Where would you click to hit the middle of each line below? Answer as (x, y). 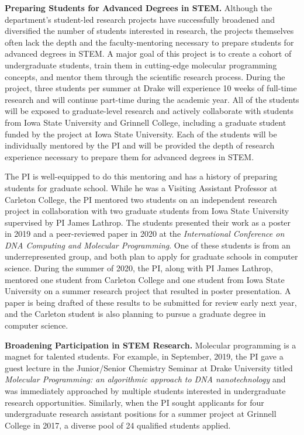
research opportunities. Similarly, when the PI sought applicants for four (134, 402)
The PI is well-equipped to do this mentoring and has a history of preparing (141, 176)
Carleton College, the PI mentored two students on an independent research (141, 199)
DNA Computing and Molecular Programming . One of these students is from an (148, 245)
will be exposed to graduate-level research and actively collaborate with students (149, 111)
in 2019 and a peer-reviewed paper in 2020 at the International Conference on (145, 234)
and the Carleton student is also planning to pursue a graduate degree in (135, 314)
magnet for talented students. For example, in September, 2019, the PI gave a (144, 356)
